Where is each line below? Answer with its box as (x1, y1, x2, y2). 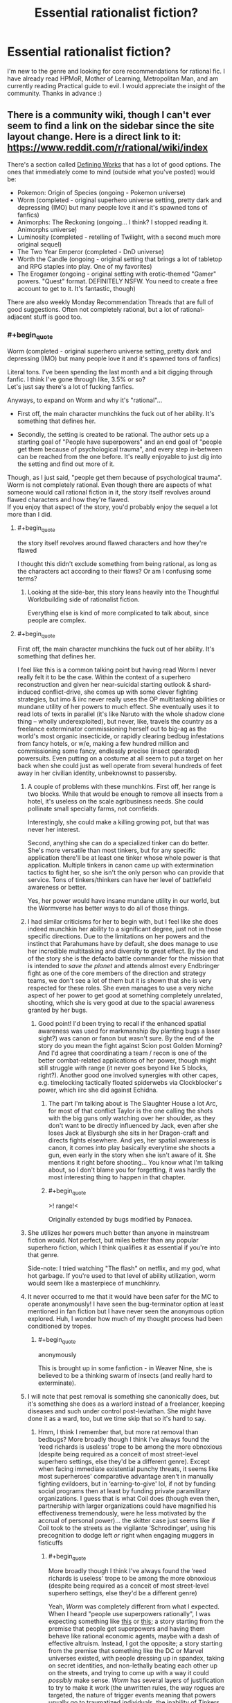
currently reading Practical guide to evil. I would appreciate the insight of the (7, 81, 226, 90)
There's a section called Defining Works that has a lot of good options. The (7, 160, 222, 168)
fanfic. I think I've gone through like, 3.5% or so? (7, 375, 145, 383)
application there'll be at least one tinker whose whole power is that (27, 853, 220, 862)
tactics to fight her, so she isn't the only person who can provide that (27, 868, 224, 877)
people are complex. (27, 616, 87, 624)
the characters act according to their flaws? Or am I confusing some (17, 567, 213, 576)
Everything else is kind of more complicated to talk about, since (27, 609, 209, 617)
